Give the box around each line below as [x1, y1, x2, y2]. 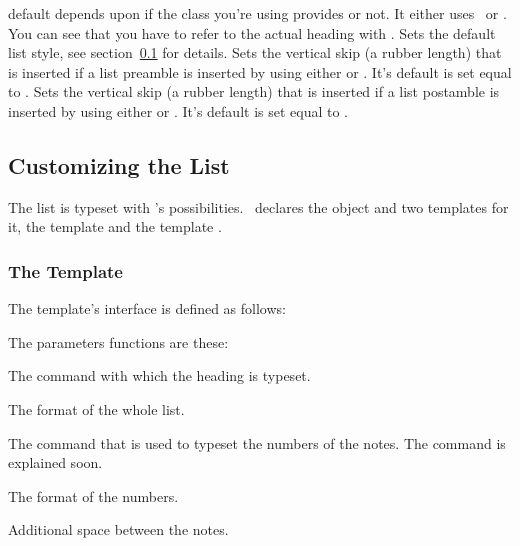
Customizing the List [8, 149, 230, 180]
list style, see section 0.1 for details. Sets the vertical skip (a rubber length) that [8, 42, 502, 63]
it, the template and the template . [8, 216, 222, 237]
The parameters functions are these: [8, 331, 229, 352]
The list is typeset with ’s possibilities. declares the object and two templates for [8, 196, 509, 217]
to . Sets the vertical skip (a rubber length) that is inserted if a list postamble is [8, 81, 500, 102]
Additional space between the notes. [8, 519, 229, 540]
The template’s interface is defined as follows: [8, 298, 286, 319]
